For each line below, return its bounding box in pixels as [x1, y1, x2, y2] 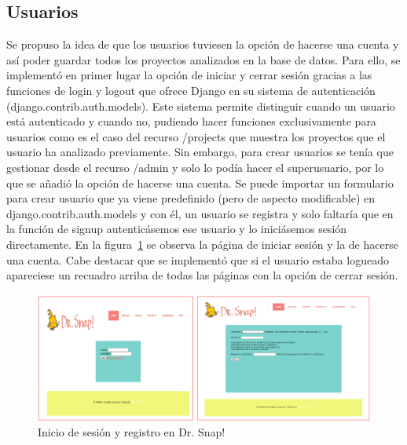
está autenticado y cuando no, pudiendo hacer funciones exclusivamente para [6, 113, 376, 129]
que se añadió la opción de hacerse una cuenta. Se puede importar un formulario [6, 174, 394, 191]
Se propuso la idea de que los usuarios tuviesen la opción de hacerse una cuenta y [6, 36, 399, 53]
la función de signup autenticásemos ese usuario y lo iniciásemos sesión [6, 221, 347, 237]
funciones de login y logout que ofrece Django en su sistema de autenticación [6, 82, 376, 98]
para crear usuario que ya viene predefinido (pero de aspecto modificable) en [6, 190, 376, 206]
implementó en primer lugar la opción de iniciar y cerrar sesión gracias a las [6, 67, 372, 83]
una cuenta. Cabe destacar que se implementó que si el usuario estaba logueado [6, 251, 389, 268]
